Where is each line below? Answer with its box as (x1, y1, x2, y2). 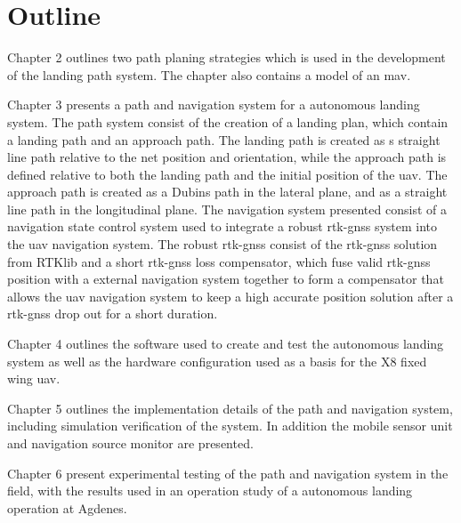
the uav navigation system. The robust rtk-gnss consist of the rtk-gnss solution (7, 235, 438, 253)
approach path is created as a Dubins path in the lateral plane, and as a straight (7, 182, 448, 201)
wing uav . (7, 369, 61, 388)
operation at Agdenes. (7, 498, 127, 517)
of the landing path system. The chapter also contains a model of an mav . (7, 65, 411, 84)
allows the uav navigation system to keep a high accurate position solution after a (7, 286, 454, 305)
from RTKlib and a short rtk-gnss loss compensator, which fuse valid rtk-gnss (7, 252, 431, 270)
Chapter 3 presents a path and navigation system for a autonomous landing (7, 95, 420, 114)
